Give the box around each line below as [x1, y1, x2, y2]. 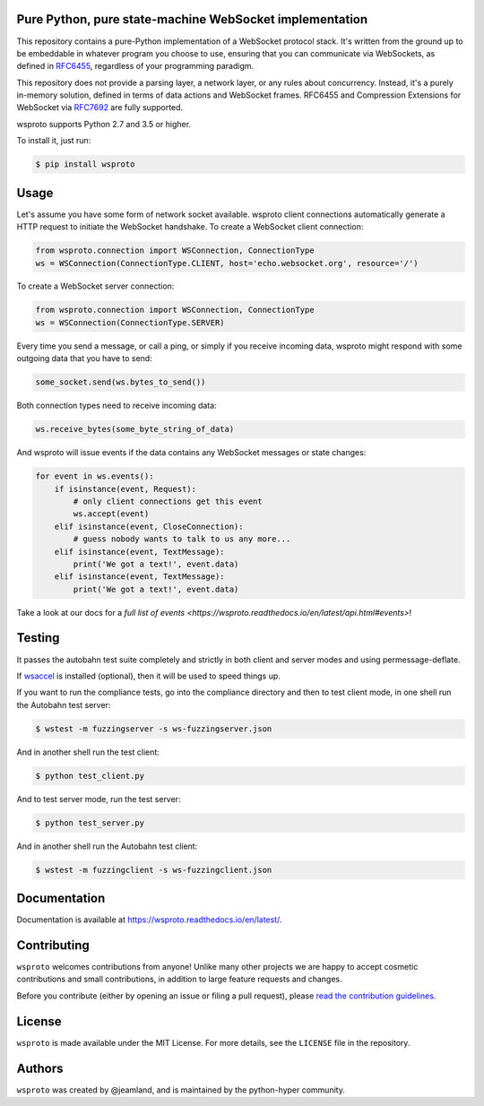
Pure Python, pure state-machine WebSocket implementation [16, 12, 368, 27]
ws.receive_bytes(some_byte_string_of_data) [35, 424, 235, 435]
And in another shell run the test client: [16, 747, 160, 757]
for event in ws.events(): [35, 471, 154, 481]
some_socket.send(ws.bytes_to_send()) [35, 377, 206, 387]
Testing [16, 630, 60, 645]
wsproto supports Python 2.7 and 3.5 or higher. [16, 118, 192, 129]
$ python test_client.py [35, 771, 145, 781]
